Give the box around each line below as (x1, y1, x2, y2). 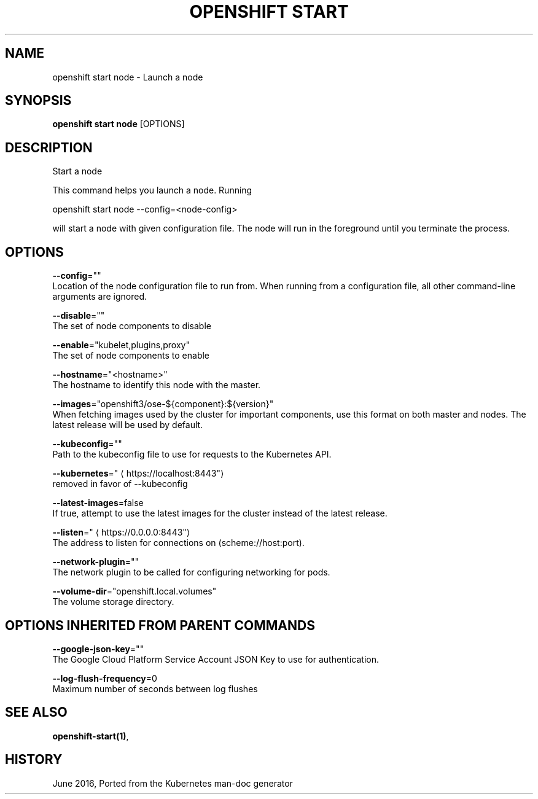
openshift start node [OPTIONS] (52, 119, 185, 130)
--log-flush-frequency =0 (52, 672, 157, 684)
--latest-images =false (52, 497, 144, 509)
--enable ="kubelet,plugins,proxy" (52, 340, 190, 351)
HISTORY (5, 752, 63, 768)
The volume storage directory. (52, 596, 174, 607)
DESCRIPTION (5, 139, 93, 155)
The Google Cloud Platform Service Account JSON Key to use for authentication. (52, 653, 380, 665)
